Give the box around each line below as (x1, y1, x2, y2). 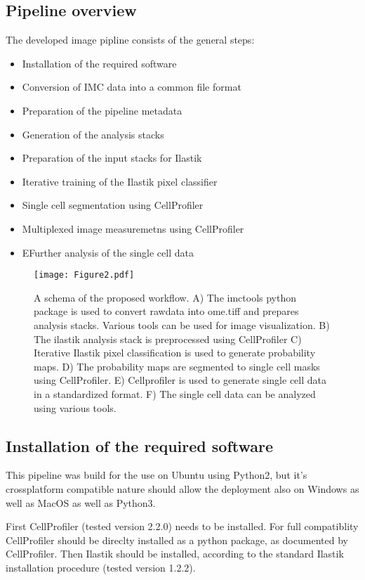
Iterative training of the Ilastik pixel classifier (22, 174, 218, 188)
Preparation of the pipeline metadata (22, 103, 182, 117)
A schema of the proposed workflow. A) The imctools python (34, 290, 297, 304)
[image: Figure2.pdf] (34, 270, 135, 281)
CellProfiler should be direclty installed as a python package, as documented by (6, 532, 348, 547)
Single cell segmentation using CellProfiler (22, 198, 204, 212)
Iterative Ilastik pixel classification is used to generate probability (34, 345, 316, 360)
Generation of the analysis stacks (22, 127, 164, 141)
